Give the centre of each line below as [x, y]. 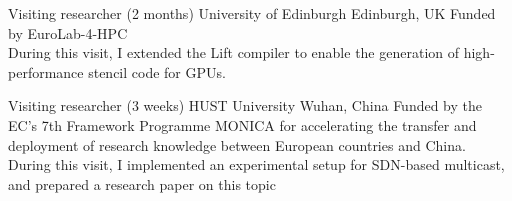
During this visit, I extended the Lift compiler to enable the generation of [234, 52]
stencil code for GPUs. [157, 71]
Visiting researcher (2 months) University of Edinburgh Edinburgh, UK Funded [252, 13]
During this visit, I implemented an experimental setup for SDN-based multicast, [256, 164]
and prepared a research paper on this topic [142, 183]
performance [46, 71]
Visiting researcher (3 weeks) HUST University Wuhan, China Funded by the [245, 105]
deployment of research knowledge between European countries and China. [237, 144]
